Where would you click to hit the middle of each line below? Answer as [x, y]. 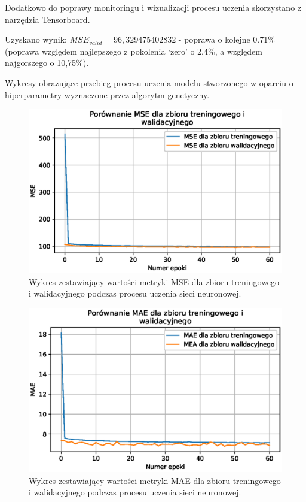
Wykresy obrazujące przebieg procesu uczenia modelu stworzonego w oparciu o [149, 82]
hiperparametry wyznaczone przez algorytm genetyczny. [107, 94]
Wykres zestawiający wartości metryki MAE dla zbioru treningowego [155, 480]
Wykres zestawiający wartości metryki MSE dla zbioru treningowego [154, 281]
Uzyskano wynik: [36, 39]
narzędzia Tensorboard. [48, 19]
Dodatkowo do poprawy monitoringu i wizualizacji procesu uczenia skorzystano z [153, 7]
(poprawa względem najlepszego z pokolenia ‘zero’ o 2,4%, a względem [134, 51]
